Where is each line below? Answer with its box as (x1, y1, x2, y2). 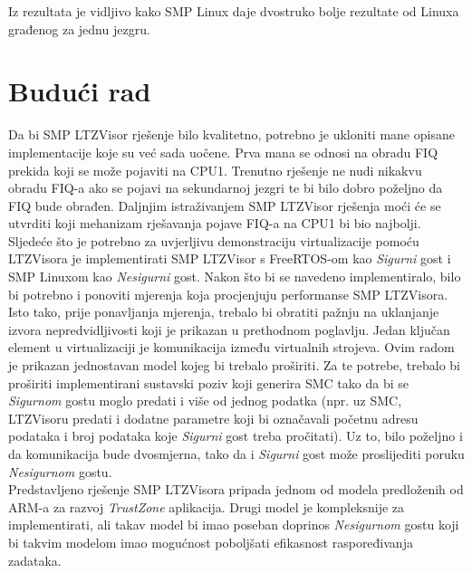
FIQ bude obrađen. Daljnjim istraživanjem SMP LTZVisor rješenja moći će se (8, 196, 441, 215)
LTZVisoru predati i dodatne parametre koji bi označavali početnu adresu (8, 408, 419, 427)
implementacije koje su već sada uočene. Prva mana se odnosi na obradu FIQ (8, 142, 438, 161)
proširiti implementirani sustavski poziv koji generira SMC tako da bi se (8, 373, 409, 392)
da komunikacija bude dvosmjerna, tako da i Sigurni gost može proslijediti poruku (8, 444, 465, 463)
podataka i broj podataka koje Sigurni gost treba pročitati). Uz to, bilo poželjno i (8, 426, 463, 445)
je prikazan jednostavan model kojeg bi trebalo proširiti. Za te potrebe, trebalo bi (8, 356, 460, 375)
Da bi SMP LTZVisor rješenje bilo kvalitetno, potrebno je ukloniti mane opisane (8, 125, 455, 144)
